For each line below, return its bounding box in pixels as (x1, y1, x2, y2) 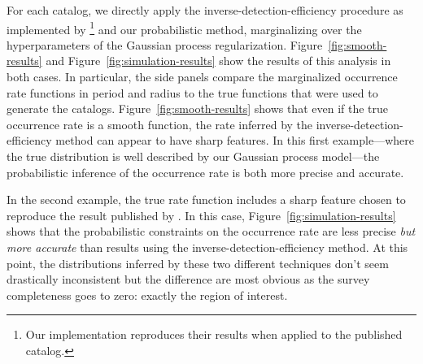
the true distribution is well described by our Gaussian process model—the (7, 148, 380, 164)
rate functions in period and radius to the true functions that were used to (7, 84, 378, 101)
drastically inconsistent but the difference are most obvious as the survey (7, 271, 370, 288)
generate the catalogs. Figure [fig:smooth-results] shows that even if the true (7, 100, 389, 117)
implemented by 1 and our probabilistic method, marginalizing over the (7, 18, 362, 37)
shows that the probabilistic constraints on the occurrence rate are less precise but (7, 223, 416, 240)
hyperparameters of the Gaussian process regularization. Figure (7, 36, 323, 53)
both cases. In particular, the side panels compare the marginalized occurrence (7, 68, 398, 85)
